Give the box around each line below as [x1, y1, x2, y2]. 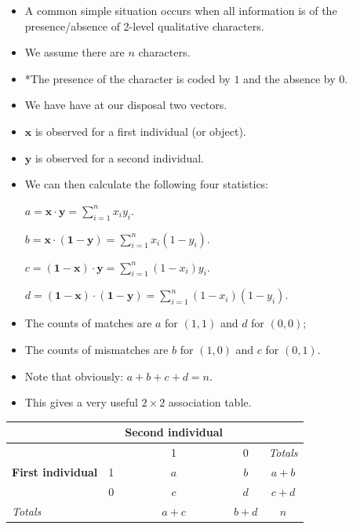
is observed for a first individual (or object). [35, 122, 246, 139]
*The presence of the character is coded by [24, 70, 231, 86]
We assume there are [24, 44, 125, 60]
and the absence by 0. [243, 70, 348, 86]
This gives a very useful [24, 394, 138, 410]
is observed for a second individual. [35, 149, 204, 166]
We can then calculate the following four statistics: [24, 176, 269, 192]
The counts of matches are [24, 315, 152, 331]
